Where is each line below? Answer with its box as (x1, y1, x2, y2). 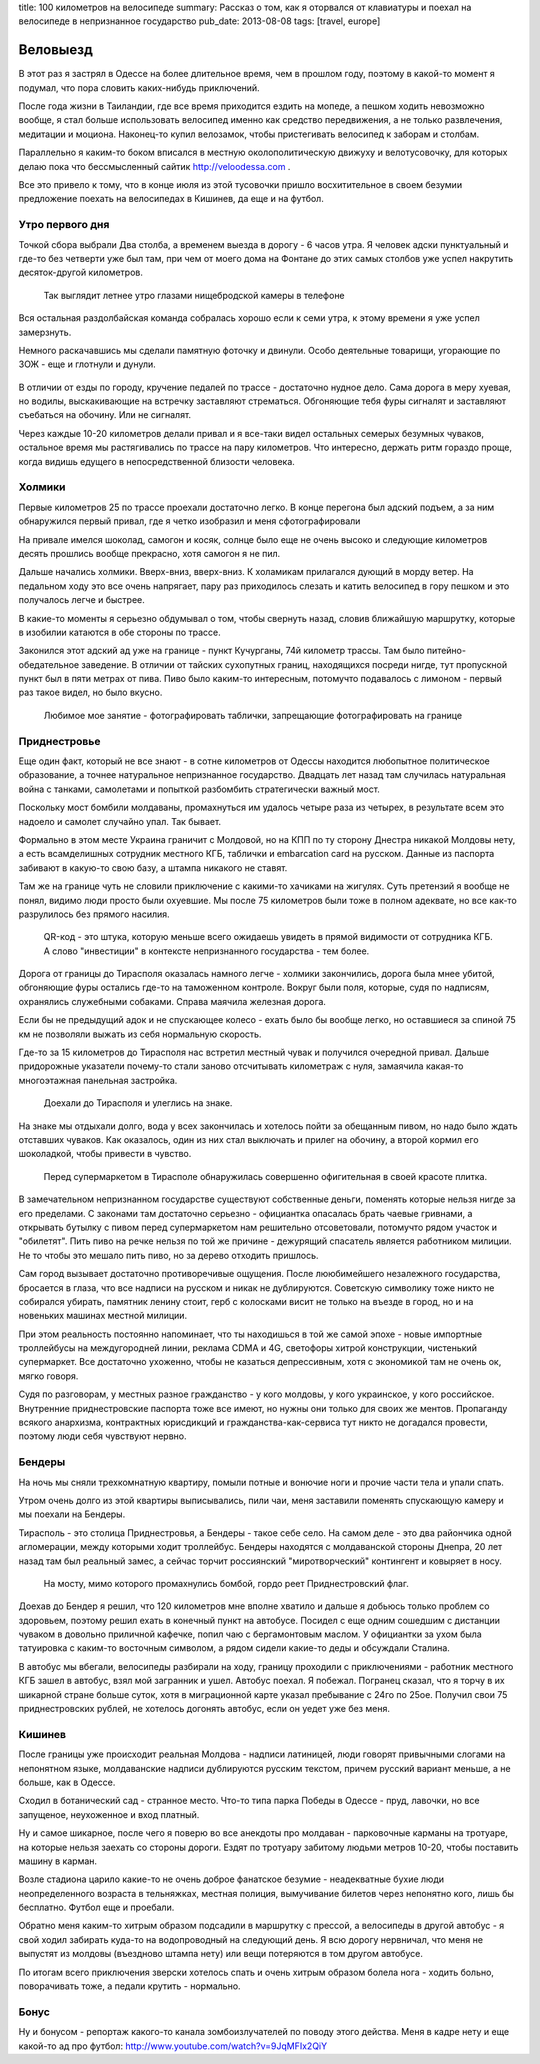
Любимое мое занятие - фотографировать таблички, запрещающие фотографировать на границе (43, 709, 463, 721)
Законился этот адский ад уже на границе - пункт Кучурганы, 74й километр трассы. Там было (18, 645, 425, 657)
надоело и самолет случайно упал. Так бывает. (18, 815, 222, 827)
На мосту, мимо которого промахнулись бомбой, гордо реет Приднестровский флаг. (43, 1577, 409, 1589)
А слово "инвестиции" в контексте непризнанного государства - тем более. (43, 945, 370, 957)
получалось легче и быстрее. (18, 594, 145, 606)
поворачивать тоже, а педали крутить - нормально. (18, 1980, 241, 1992)
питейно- (426, 645, 467, 657)
